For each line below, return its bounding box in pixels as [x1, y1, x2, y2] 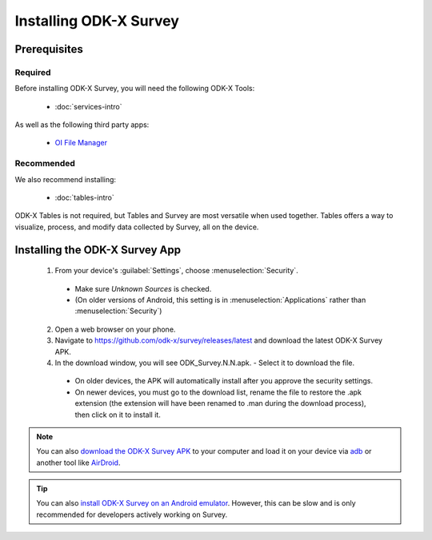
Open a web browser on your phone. [54, 324, 176, 334]
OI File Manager [54, 138, 108, 148]
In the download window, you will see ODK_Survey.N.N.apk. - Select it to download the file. [54, 358, 355, 367]
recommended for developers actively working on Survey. [36, 510, 228, 519]
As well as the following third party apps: [14, 120, 150, 129]
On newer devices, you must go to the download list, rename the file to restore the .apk [74, 387, 362, 397]
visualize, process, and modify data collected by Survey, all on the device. [14, 222, 259, 232]
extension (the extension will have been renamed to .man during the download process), [74, 399, 367, 408]
